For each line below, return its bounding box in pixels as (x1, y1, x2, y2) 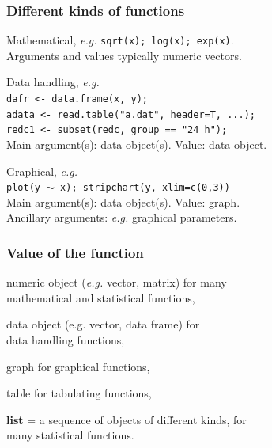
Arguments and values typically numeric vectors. (6, 47, 242, 63)
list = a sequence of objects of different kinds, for (6, 411, 247, 427)
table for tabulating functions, (6, 385, 152, 401)
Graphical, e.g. (6, 162, 78, 179)
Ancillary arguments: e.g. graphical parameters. (6, 209, 237, 226)
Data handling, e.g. (6, 74, 100, 90)
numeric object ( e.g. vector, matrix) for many (6, 274, 227, 290)
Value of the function (6, 242, 144, 262)
